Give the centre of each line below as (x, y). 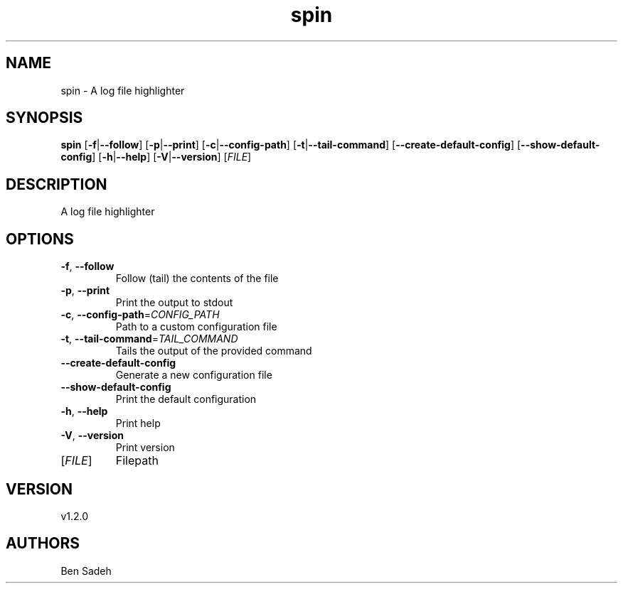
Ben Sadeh (86, 571)
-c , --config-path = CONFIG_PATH (140, 315)
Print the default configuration (186, 399)
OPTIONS (40, 239)
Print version (145, 448)
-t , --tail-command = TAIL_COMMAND (149, 339)
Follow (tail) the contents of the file (197, 279)
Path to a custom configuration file (196, 327)
